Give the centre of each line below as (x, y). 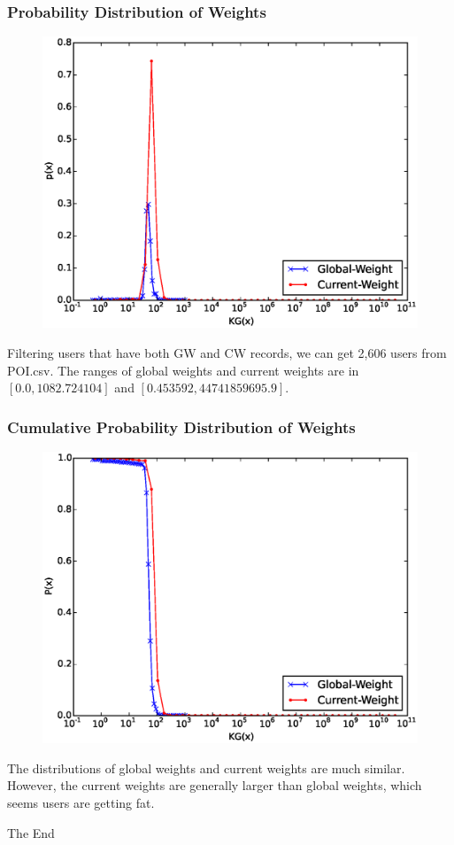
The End (31, 832)
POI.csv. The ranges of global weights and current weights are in (183, 370)
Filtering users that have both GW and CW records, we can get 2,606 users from (227, 352)
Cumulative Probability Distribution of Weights (181, 426)
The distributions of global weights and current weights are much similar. (206, 767)
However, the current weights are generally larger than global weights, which (215, 785)
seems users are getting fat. (81, 802)
